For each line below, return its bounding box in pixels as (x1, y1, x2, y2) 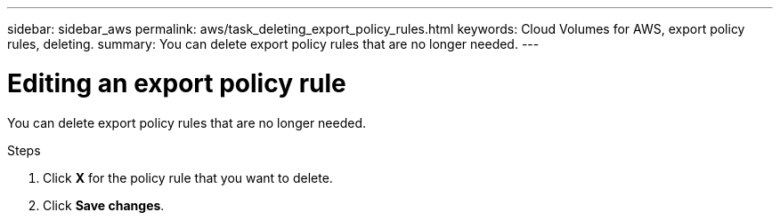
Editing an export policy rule (7, 67, 346, 98)
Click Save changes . (43, 197, 165, 213)
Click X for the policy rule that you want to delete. (43, 169, 333, 185)
